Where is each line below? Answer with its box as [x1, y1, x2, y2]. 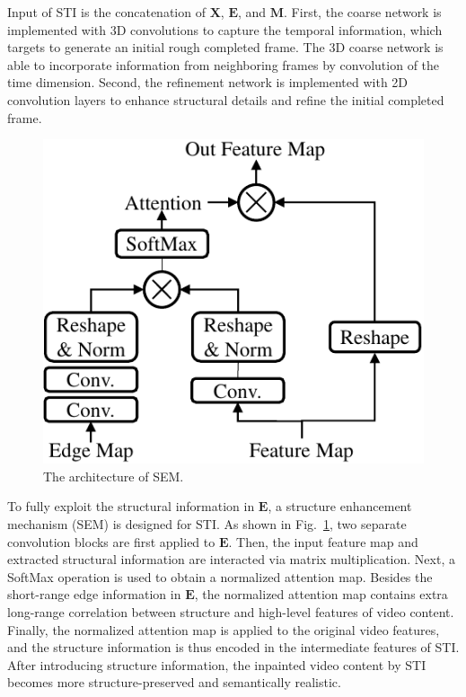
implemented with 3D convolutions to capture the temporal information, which [7, 20, 443, 39]
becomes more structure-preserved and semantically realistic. [7, 673, 341, 692]
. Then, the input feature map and [228, 532, 418, 551]
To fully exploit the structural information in [7, 497, 255, 516]
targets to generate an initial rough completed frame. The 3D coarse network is [7, 38, 444, 57]
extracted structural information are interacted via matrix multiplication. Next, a [7, 550, 455, 569]
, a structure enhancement [268, 497, 412, 516]
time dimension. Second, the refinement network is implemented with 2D [7, 73, 409, 92]
